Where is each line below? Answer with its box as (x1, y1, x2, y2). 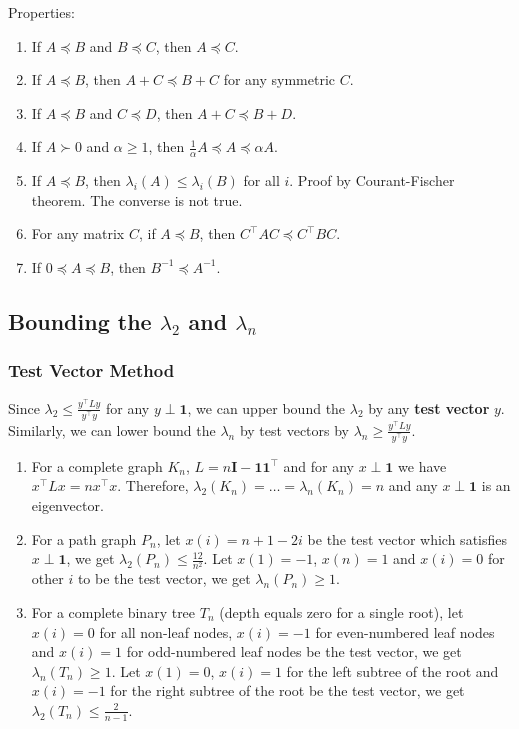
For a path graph (31, 528, 137, 549)
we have (398, 455, 447, 476)
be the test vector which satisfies (307, 528, 507, 549)
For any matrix (31, 223, 125, 244)
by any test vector (368, 397, 490, 418)
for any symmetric (223, 69, 336, 90)
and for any (283, 455, 355, 476)
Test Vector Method (8, 358, 175, 383)
